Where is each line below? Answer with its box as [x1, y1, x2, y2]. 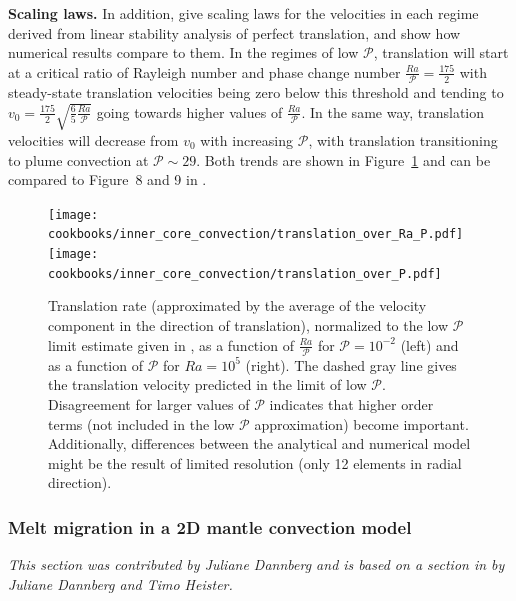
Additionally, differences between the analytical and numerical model [48, 433, 471, 454]
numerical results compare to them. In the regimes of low [8, 42, 359, 63]
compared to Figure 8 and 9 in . [8, 169, 207, 190]
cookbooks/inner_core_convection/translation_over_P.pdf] [48, 266, 442, 281]
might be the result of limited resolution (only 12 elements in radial [48, 452, 462, 473]
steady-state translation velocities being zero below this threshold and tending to [8, 82, 504, 103]
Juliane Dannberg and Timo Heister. [8, 573, 233, 594]
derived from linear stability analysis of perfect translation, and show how [8, 22, 461, 43]
